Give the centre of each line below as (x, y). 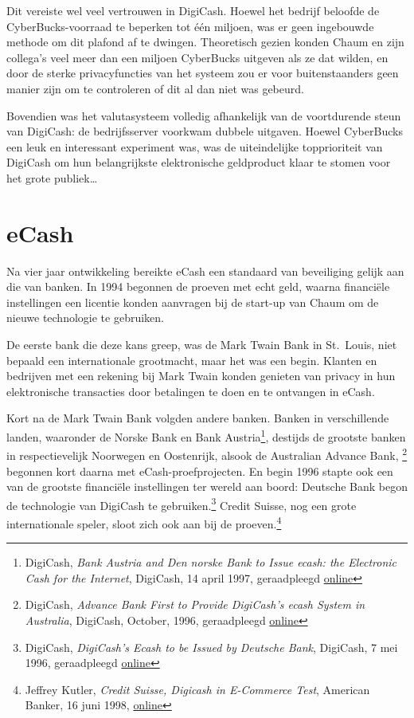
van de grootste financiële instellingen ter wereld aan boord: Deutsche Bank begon (207, 487)
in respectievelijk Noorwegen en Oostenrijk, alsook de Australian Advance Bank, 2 (207, 454)
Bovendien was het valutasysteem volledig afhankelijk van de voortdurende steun (204, 115)
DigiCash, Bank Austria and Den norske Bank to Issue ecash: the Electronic (211, 562)
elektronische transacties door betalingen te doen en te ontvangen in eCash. (191, 391)
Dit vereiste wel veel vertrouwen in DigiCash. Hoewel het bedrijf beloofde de (193, 10)
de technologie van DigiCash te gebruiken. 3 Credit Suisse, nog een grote (182, 504)
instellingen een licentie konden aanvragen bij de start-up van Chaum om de (193, 302)
